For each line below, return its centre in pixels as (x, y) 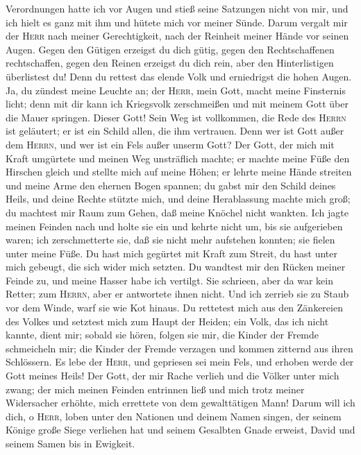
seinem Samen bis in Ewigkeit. (70, 443)
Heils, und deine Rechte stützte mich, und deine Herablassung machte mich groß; (178, 199)
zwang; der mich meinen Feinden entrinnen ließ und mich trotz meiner (155, 389)
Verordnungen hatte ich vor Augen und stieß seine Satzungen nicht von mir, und (177, 8)
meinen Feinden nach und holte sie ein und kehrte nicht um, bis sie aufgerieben (174, 226)
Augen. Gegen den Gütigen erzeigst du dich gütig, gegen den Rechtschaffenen (170, 49)
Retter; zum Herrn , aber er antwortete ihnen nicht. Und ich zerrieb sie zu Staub (177, 294)
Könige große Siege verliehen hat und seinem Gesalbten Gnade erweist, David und (180, 430)
